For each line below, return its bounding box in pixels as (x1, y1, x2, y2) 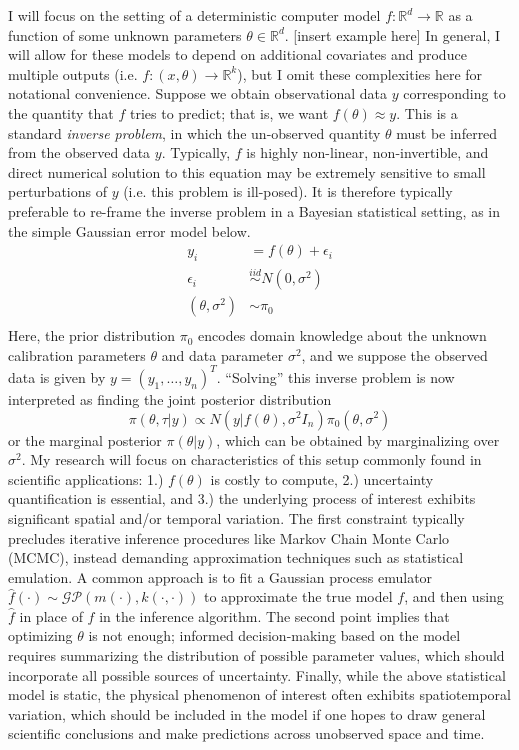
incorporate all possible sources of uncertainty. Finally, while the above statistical (8, 664, 506, 685)
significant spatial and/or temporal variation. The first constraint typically (8, 507, 465, 528)
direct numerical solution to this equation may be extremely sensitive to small (8, 161, 486, 182)
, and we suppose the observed (301, 344, 488, 365)
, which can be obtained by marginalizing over (216, 429, 500, 450)
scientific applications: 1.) (8, 468, 164, 489)
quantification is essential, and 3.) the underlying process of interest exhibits (8, 488, 476, 509)
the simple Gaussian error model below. (8, 220, 251, 241)
